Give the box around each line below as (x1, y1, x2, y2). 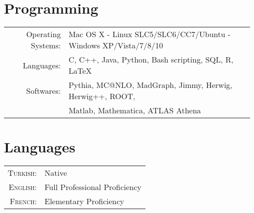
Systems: (31, 40, 61, 51)
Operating (26, 28, 61, 40)
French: (10, 195, 37, 207)
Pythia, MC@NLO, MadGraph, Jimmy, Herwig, (68, 79, 233, 91)
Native (44, 167, 67, 179)
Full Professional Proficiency (44, 181, 142, 193)
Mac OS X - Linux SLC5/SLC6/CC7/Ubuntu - (68, 28, 231, 40)
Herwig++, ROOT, (68, 90, 135, 102)
